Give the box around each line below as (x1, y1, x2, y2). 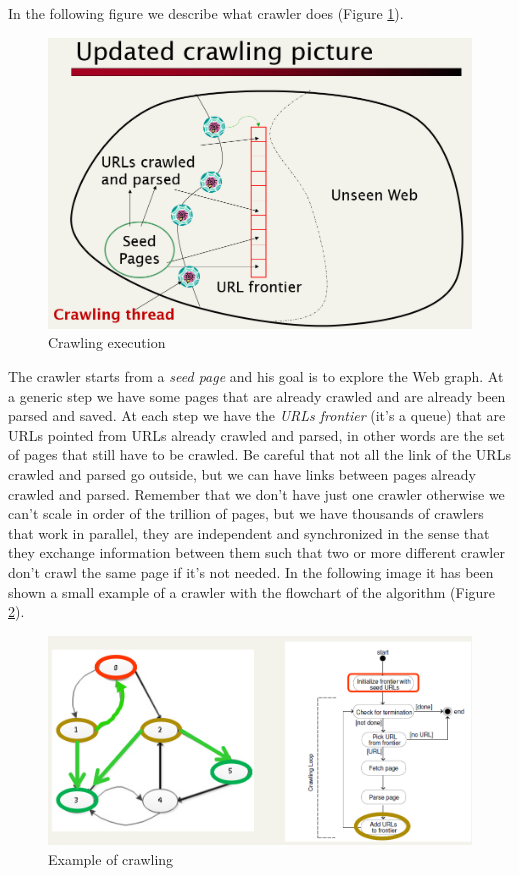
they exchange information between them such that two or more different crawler (8, 542, 505, 563)
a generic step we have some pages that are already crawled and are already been (8, 385, 506, 406)
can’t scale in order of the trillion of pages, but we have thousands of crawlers (8, 503, 484, 524)
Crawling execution (48, 332, 166, 353)
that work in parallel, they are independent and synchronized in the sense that (8, 522, 490, 543)
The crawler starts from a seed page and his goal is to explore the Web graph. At (8, 366, 504, 387)
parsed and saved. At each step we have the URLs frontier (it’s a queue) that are (8, 405, 506, 426)
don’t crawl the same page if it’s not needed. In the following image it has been (8, 562, 494, 582)
